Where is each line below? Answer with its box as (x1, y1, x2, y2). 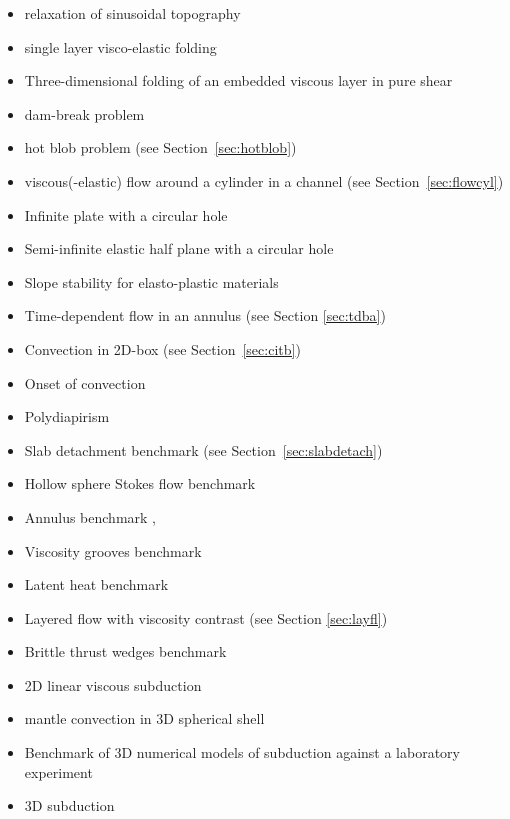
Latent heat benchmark (24, 574, 169, 595)
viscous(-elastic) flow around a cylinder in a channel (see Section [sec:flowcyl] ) (24, 170, 504, 191)
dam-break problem (24, 103, 145, 124)
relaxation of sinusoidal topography (24, 3, 241, 23)
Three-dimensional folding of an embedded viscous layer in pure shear (24, 70, 453, 91)
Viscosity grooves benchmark (24, 540, 202, 561)
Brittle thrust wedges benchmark (24, 641, 227, 662)
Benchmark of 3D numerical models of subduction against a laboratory (24, 742, 460, 763)
